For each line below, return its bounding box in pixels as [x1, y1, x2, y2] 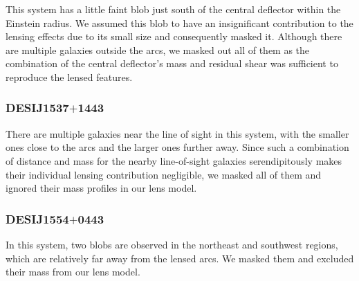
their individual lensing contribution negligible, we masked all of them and [6, 167, 322, 181]
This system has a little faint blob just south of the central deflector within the [6, 2, 341, 16]
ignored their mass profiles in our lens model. [6, 181, 197, 195]
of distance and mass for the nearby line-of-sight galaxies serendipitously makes [6, 153, 342, 167]
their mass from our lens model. [6, 264, 140, 279]
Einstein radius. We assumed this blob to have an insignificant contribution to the [6, 15, 353, 30]
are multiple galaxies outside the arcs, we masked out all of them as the [6, 42, 310, 57]
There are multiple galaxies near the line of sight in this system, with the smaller [6, 126, 349, 140]
